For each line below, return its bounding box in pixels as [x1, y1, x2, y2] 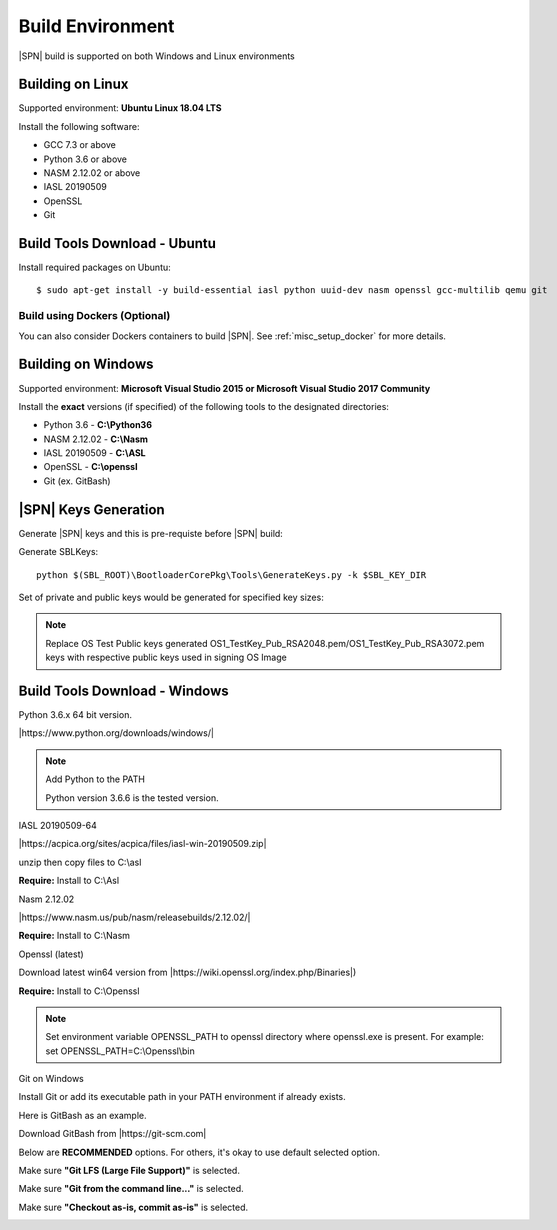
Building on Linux [18, 76, 129, 93]
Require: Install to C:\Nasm [18, 930, 130, 942]
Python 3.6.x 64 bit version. [18, 709, 132, 721]
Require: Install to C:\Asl [18, 875, 120, 887]
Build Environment [18, 15, 175, 37]
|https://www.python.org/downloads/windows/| [18, 727, 215, 739]
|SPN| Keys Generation [18, 501, 165, 518]
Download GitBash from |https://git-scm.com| [18, 1128, 207, 1140]
